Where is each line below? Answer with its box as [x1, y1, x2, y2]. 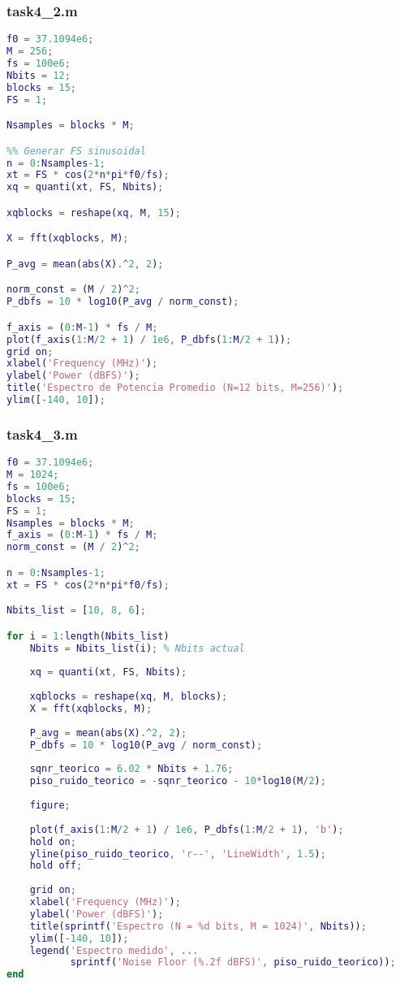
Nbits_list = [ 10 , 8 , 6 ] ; [6, 605, 146, 617]
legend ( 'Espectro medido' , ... [29, 944, 199, 956]
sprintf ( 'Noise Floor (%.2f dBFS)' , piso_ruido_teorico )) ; [70, 956, 396, 969]
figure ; [29, 800, 71, 811]
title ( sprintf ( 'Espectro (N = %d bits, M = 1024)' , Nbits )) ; [29, 920, 367, 932]
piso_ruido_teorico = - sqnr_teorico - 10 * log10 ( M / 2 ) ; [29, 775, 326, 787]
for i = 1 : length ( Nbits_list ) [6, 630, 170, 642]
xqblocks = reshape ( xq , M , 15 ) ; [6, 206, 181, 219]
